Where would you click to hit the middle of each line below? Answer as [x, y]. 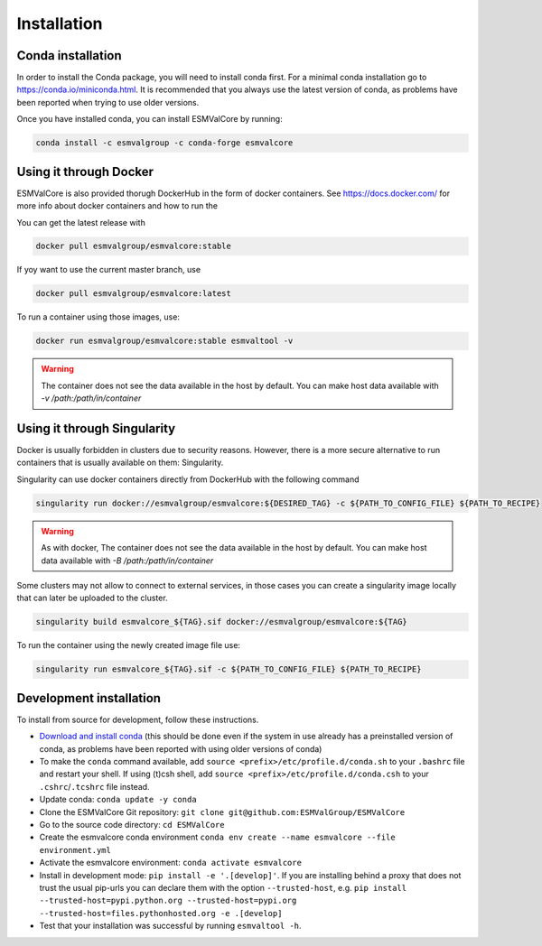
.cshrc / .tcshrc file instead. [94, 786]
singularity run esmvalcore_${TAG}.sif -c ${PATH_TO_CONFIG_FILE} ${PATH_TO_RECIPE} [229, 669]
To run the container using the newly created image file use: [129, 645]
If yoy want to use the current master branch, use [109, 270]
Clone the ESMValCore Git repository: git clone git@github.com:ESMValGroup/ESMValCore [222, 812]
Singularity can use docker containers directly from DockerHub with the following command [188, 479]
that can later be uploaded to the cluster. [92, 598]
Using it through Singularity [96, 428]
